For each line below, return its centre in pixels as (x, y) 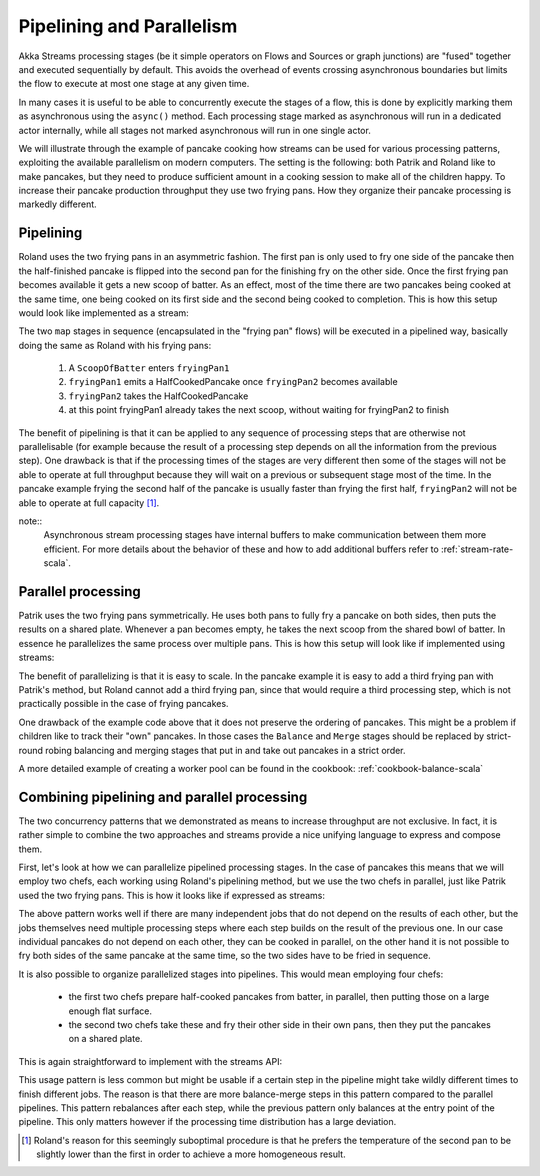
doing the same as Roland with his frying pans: (115, 345)
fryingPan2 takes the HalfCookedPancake (158, 396)
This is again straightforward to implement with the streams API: (150, 1061)
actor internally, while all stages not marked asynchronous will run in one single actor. (195, 130)
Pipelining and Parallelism (128, 26)
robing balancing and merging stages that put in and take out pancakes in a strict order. (225, 750)
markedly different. (57, 204)
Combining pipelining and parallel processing (163, 796)
